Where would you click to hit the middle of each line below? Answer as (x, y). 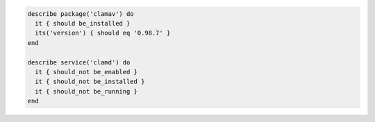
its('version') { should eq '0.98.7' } (103, 33)
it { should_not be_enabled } (86, 72)
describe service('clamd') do (79, 62)
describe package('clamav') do (81, 14)
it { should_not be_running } (86, 91)
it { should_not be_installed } (90, 82)
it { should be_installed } (83, 23)
